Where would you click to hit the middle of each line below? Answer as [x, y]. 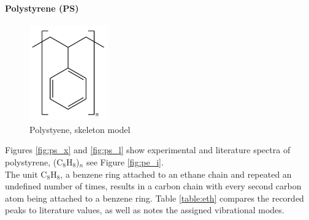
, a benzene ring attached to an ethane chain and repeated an [176, 174]
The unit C [26, 174]
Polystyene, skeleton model [80, 129]
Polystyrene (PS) [42, 8]
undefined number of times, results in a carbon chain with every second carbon [153, 186]
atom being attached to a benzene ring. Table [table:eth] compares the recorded [154, 198]
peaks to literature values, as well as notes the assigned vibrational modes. [145, 210]
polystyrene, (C [34, 161]
